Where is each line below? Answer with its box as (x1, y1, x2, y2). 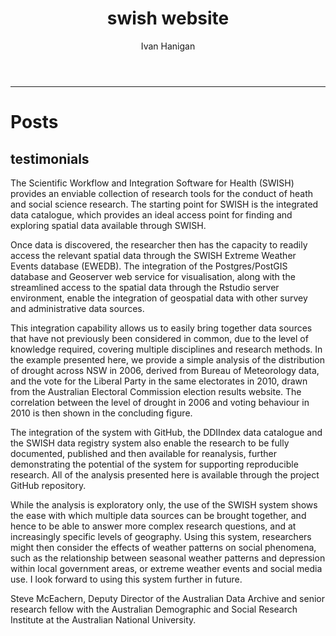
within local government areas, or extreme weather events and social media (10, 562, 323, 574)
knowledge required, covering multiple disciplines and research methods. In (10, 343, 323, 355)
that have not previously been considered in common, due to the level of (10, 332, 309, 344)
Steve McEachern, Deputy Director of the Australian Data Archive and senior (10, 592, 325, 604)
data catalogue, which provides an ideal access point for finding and (10, 208, 293, 221)
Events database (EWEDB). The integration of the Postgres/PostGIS (10, 260, 288, 272)
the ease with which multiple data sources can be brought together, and (10, 509, 307, 521)
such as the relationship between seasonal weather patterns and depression (10, 552, 326, 564)
